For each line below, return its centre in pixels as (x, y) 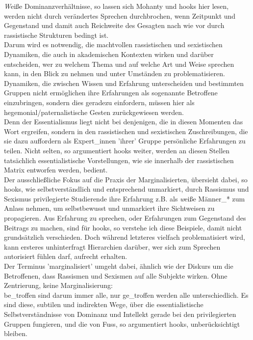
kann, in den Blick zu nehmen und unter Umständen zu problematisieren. (114, 73)
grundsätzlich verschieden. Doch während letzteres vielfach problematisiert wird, (125, 237)
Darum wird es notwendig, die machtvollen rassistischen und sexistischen (113, 44)
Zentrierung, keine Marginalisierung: (58, 285)
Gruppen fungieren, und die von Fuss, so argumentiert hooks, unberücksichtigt (122, 324)
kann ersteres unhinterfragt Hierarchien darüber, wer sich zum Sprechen (112, 246)
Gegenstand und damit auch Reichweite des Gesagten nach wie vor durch (114, 25)
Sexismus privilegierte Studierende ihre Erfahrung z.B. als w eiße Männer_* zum (125, 198)
